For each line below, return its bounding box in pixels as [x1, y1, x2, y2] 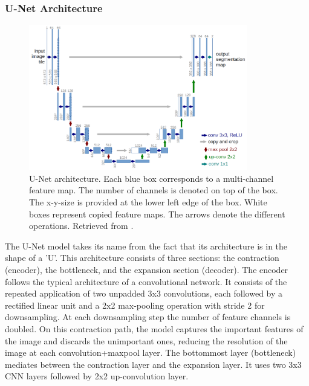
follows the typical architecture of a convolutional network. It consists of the [5, 275, 287, 288]
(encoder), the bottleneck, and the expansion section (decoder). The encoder [5, 263, 288, 275]
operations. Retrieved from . [29, 219, 134, 232]
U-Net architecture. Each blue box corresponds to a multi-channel [29, 172, 274, 184]
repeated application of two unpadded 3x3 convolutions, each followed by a [5, 287, 283, 300]
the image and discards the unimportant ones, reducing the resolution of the [5, 334, 288, 347]
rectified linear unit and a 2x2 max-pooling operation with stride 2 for [5, 298, 265, 311]
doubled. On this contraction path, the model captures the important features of [5, 322, 304, 335]
